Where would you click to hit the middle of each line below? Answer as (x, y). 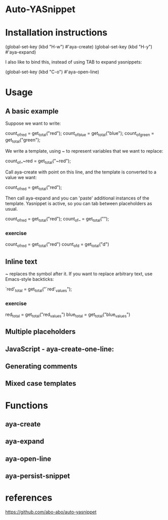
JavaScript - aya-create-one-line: (60, 349)
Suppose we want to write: (33, 124)
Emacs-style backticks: (30, 279)
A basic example (32, 111)
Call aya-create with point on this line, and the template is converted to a (81, 172)
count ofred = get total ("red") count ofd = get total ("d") (57, 245)
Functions (27, 405)
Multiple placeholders (40, 332)
